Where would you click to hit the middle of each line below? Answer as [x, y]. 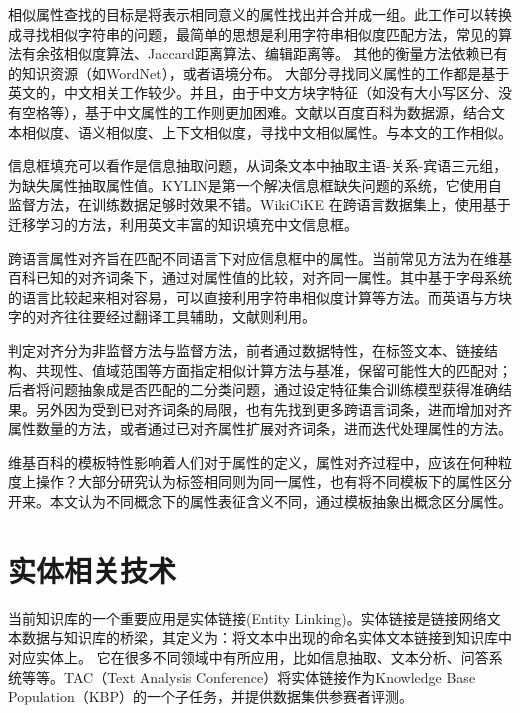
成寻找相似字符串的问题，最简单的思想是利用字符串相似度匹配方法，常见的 [253, 33]
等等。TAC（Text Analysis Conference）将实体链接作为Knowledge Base [249, 676]
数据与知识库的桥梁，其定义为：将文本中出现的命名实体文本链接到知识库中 [266, 637]
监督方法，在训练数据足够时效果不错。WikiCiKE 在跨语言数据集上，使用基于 [259, 204]
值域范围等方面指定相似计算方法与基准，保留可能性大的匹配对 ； [301, 369]
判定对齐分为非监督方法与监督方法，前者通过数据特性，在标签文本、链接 [246, 349]
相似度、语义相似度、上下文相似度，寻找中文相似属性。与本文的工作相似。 [266, 131]
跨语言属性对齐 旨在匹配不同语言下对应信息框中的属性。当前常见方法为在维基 [260, 257]
